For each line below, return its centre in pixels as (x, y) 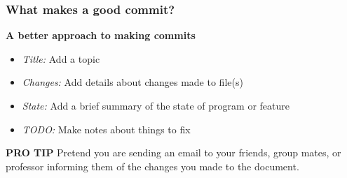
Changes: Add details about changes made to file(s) (132, 82)
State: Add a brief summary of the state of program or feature (156, 105)
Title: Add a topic (61, 58)
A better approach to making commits (101, 35)
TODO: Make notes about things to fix (106, 129)
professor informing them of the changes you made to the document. (152, 166)
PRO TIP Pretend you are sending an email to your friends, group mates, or (173, 153)
